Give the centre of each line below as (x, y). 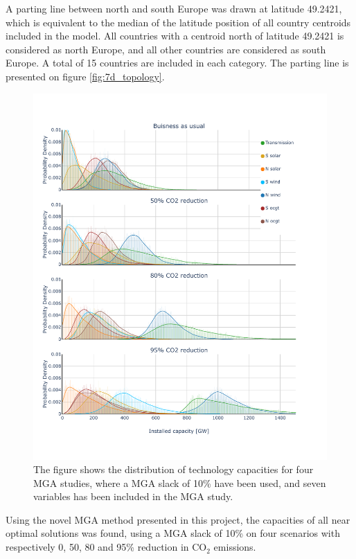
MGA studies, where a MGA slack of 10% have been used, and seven (180, 482)
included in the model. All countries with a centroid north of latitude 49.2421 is (175, 36)
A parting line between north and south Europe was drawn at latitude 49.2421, (174, 8)
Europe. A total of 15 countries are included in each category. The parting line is (177, 63)
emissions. (235, 547)
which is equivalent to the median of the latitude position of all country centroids (178, 22)
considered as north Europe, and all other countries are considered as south (166, 49)
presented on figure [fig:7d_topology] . (85, 76)
